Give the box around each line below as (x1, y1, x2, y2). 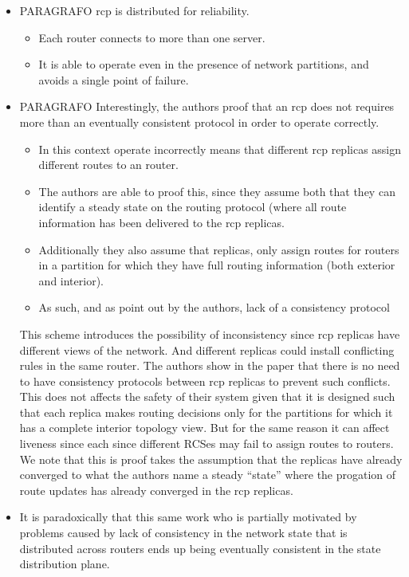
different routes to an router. (38, 156, 179, 173)
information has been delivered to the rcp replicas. (38, 214, 285, 230)
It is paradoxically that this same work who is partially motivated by (19, 508, 357, 525)
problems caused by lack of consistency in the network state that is (19, 524, 348, 541)
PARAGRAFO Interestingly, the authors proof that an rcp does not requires (19, 98, 395, 115)
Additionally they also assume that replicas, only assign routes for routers (38, 241, 399, 257)
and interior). (38, 272, 104, 288)
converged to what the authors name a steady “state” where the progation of (19, 466, 396, 483)
